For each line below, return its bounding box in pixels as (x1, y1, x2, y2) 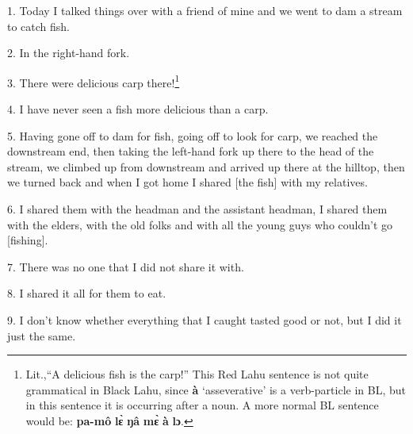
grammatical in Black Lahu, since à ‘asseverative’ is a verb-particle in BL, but (25, 381, 407, 398)
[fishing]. (7, 232, 48, 248)
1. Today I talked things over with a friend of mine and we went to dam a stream (7, 2, 403, 18)
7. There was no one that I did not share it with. (7, 258, 244, 275)
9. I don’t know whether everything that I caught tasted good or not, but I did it (7, 311, 402, 328)
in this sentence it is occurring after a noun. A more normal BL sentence (25, 397, 379, 413)
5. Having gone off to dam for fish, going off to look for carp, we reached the (7, 127, 378, 144)
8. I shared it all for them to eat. (7, 285, 166, 301)
